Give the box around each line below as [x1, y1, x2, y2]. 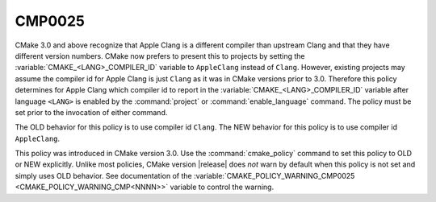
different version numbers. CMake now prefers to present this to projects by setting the [15, 51, 306, 60]
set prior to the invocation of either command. [15, 107, 168, 117]
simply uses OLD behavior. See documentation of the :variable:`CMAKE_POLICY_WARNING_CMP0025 [15, 171, 355, 180]
